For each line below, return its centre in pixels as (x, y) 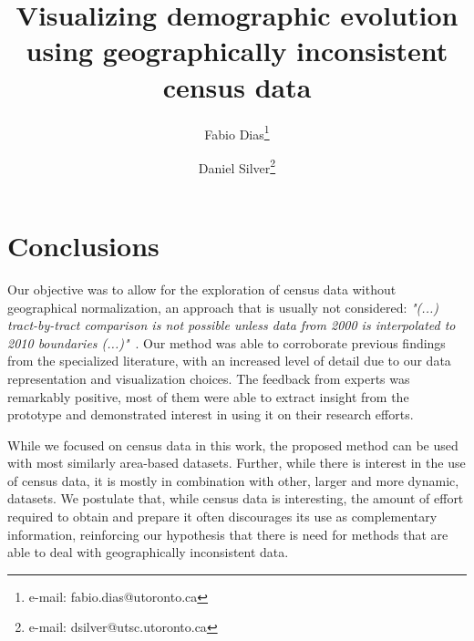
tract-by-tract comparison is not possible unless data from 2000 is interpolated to (232, 325)
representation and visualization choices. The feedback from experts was (209, 378)
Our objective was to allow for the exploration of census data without (202, 289)
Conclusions (83, 245)
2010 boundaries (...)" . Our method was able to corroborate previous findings (227, 342)
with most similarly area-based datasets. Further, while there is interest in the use (237, 463)
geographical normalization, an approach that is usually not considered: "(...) (223, 307)
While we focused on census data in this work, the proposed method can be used (233, 445)
